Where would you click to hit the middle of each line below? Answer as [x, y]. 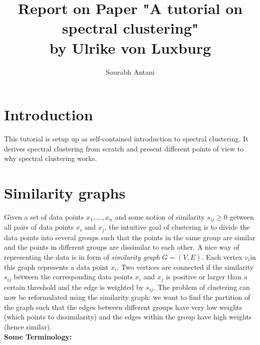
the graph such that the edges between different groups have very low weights [123, 307]
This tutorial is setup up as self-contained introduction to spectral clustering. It [126, 139]
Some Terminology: [38, 336]
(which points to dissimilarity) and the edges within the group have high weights [128, 317]
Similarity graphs [65, 193]
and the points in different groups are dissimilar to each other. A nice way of [122, 247]
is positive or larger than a [207, 277]
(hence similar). [28, 326]
